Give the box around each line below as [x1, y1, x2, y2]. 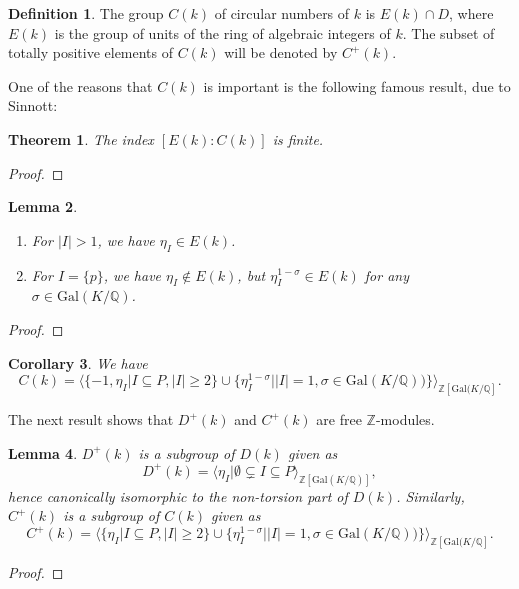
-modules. [375, 409, 435, 430]
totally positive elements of [8, 42, 174, 63]
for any [364, 264, 410, 285]
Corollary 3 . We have [8, 352, 148, 373]
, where [449, 3, 494, 23]
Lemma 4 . [8, 442, 78, 463]
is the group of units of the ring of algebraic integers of [54, 22, 391, 43]
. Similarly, [396, 485, 465, 506]
